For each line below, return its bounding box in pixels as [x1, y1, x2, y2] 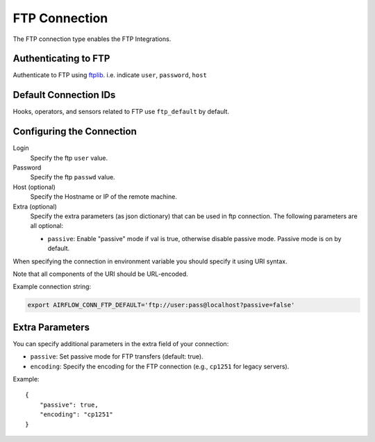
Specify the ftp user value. [30, 154, 108, 162]
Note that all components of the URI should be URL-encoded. [12, 270, 189, 278]
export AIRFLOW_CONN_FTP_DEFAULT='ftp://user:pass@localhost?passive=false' [27, 301, 295, 309]
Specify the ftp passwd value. [30, 173, 115, 181]
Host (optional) [12, 183, 56, 191]
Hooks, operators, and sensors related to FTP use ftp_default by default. [12, 108, 229, 116]
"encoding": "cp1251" [39, 411, 114, 418]
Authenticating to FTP [12, 53, 110, 65]
